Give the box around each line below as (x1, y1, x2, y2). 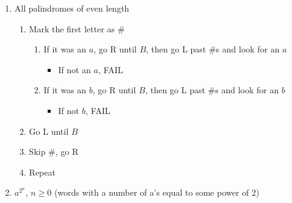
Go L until (29, 124, 69, 137)
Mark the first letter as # (29, 22, 125, 35)
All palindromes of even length (14, 2, 130, 14)
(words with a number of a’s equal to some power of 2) (54, 186, 260, 199)
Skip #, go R (29, 145, 79, 158)
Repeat (29, 165, 56, 178)
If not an (58, 63, 91, 76)
